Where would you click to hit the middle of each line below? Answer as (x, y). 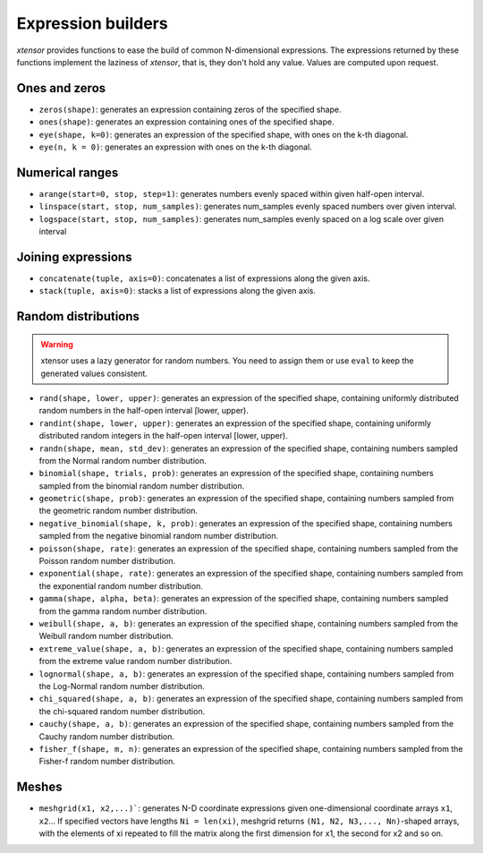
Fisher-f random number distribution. (107, 762)
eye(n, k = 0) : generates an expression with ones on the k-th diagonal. (175, 147)
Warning (57, 344)
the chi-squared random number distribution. (122, 711)
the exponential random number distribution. (121, 585)
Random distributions (78, 316)
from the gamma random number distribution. (123, 611)
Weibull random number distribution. (106, 636)
